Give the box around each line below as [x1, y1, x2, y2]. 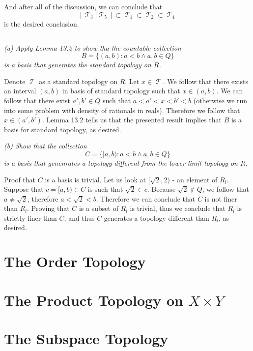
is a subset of [79, 203, 118, 213]
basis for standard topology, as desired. [4, 124, 121, 134]
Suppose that [4, 184, 44, 194]
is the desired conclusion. [4, 18, 79, 29]
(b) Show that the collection [4, 141, 87, 151]
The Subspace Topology [4, 328, 169, 349]
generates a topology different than [104, 212, 209, 223]
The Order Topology [4, 251, 146, 271]
